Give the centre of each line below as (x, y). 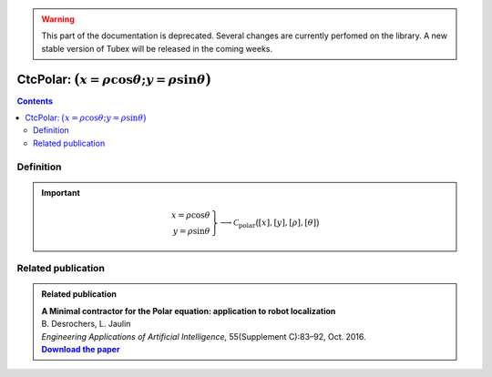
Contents (35, 101)
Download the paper (81, 349)
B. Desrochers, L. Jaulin (86, 324)
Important (61, 192)
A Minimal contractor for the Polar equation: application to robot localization (189, 311)
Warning (58, 19)
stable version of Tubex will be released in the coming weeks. (157, 48)
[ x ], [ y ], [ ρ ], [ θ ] (287, 223)
